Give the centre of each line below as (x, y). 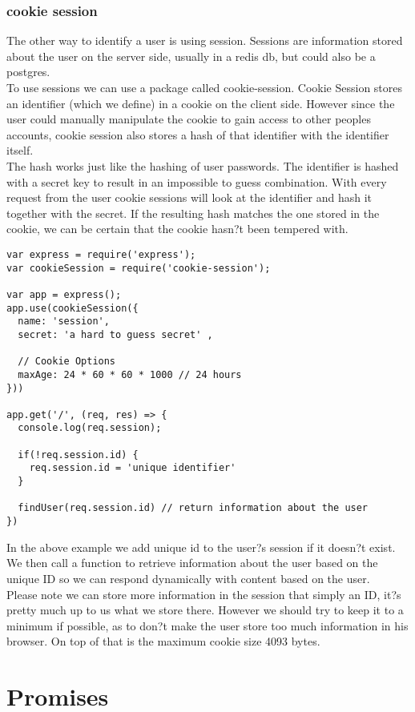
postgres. (28, 72)
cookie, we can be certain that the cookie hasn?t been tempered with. (177, 229)
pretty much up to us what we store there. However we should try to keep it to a (205, 610)
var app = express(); (64, 294)
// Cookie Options (67, 362)
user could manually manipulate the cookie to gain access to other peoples (189, 119)
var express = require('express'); (101, 254)
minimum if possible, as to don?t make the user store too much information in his (207, 625)
